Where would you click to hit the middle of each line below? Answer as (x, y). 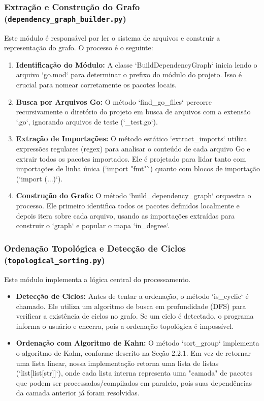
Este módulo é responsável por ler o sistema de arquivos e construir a (112, 37)
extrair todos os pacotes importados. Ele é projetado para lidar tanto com (131, 158)
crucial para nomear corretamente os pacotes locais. (96, 85)
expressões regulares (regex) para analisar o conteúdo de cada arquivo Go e (133, 149)
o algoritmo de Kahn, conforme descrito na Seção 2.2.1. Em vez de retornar (133, 353)
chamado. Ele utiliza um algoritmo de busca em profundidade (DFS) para (131, 306)
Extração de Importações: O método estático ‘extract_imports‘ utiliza (131, 138)
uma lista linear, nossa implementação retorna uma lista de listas (117, 363)
